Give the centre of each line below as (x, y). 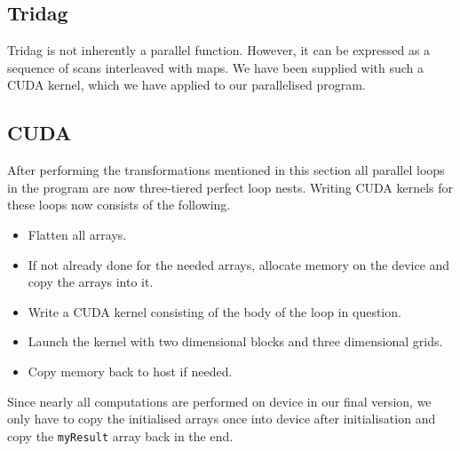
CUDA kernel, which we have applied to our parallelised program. (186, 85)
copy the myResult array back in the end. (120, 435)
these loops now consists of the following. (119, 205)
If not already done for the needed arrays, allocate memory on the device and (239, 264)
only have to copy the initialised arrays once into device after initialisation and (222, 419)
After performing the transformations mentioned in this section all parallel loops (226, 170)
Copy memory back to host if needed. (130, 371)
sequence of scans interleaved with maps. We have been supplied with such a (216, 67)
